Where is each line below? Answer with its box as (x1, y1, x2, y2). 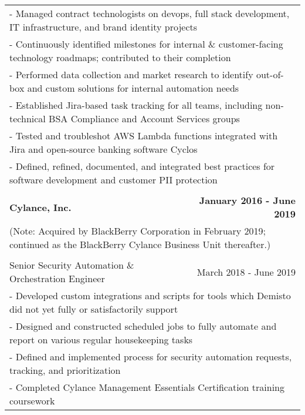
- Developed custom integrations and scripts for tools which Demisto (9, 289, 291, 302)
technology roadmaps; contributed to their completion (9, 51, 231, 64)
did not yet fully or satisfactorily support (9, 302, 178, 316)
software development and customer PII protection (9, 173, 218, 186)
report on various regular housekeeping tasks (9, 333, 193, 346)
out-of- (256, 68, 284, 81)
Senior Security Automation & (9, 258, 134, 272)
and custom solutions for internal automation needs (27, 81, 239, 95)
